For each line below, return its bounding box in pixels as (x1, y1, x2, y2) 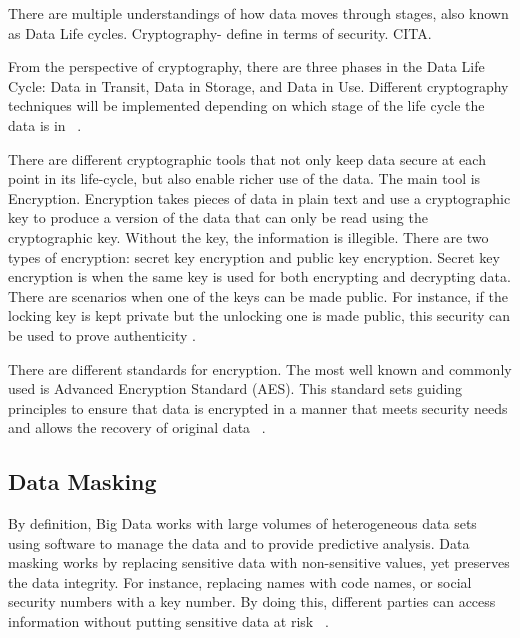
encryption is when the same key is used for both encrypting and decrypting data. (8, 266, 511, 287)
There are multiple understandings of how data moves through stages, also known (8, 3, 509, 23)
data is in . (8, 114, 82, 135)
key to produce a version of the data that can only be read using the (8, 207, 428, 228)
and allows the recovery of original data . (8, 417, 266, 438)
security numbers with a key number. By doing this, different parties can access (8, 591, 496, 612)
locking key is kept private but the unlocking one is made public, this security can (8, 305, 511, 326)
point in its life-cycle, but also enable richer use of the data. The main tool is (8, 168, 481, 189)
